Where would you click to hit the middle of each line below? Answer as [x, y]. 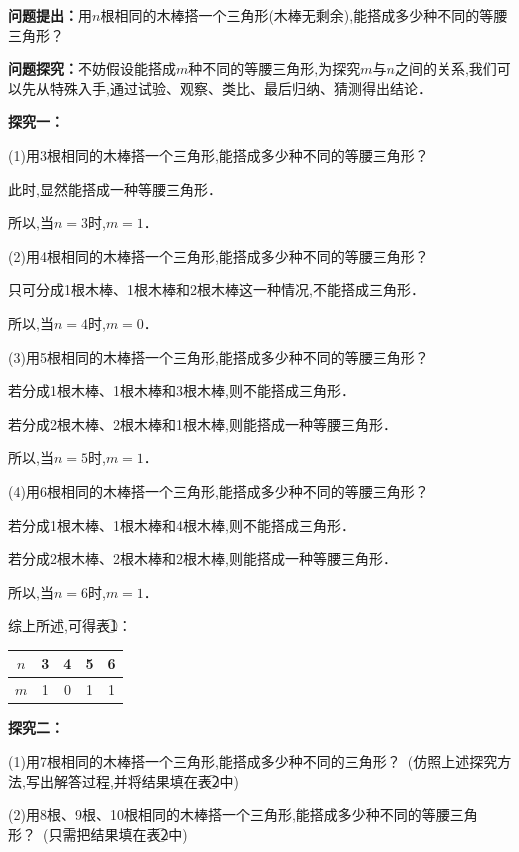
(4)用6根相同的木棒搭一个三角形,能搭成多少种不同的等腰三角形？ [218, 490]
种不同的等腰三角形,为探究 [274, 68]
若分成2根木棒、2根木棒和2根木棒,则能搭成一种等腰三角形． [202, 558]
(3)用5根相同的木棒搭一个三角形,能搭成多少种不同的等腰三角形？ [218, 356]
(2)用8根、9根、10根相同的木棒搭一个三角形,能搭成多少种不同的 [215, 814]
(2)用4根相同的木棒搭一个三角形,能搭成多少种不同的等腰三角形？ [218, 255]
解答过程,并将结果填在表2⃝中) [146, 780]
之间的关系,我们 [445, 68]
